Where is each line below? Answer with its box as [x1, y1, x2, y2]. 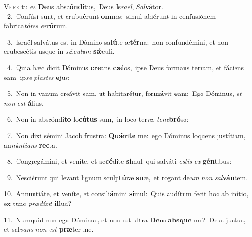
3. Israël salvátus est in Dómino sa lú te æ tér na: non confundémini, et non [7, 36, 229, 47]
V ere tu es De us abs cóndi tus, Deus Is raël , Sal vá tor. [4, 1, 163, 11]
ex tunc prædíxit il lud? [4, 198, 72, 208]
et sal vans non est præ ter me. [4, 224, 94, 234]
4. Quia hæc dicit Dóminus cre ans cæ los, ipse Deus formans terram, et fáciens [7, 62, 244, 72]
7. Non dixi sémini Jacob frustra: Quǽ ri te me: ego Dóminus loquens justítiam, [7, 130, 246, 140]
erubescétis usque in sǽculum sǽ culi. [4, 46, 115, 56]
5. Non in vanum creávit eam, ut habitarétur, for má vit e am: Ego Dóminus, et [7, 88, 242, 98]
